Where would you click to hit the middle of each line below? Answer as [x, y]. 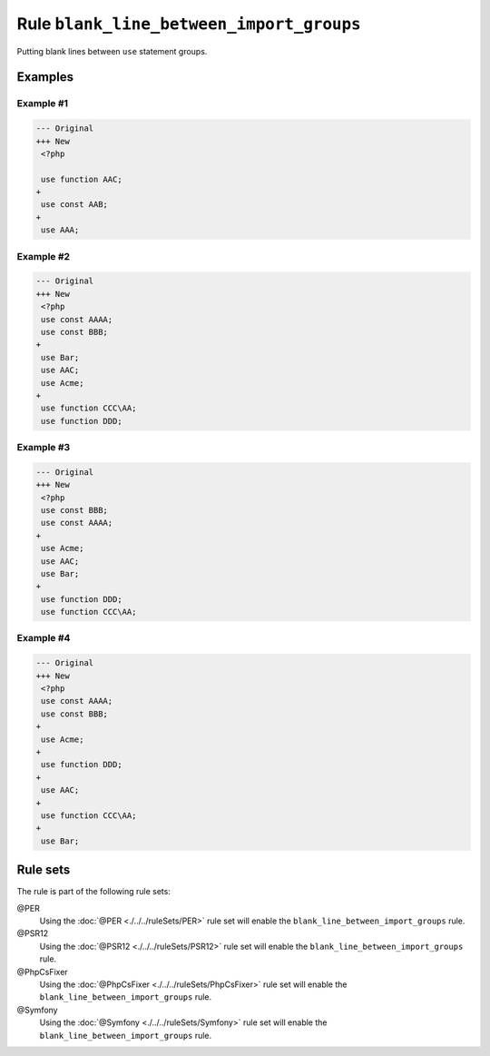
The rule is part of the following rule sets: [94, 892]
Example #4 [44, 638]
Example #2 [44, 256]
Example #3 [44, 448]
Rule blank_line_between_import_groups [189, 24]
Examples [45, 77]
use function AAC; [82, 179]
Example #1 [42, 104]
